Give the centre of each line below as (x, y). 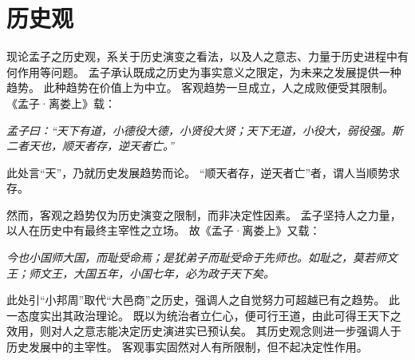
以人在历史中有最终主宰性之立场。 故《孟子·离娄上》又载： (164, 230)
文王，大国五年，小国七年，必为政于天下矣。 (157, 273)
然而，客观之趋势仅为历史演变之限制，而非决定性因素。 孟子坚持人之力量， (204, 214)
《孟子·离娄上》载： (61, 103)
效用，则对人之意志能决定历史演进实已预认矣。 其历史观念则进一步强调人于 (204, 331)
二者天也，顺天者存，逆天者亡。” (90, 146)
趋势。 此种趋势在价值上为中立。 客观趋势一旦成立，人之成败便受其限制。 (200, 87)
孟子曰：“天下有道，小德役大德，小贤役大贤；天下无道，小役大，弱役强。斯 (205, 130)
